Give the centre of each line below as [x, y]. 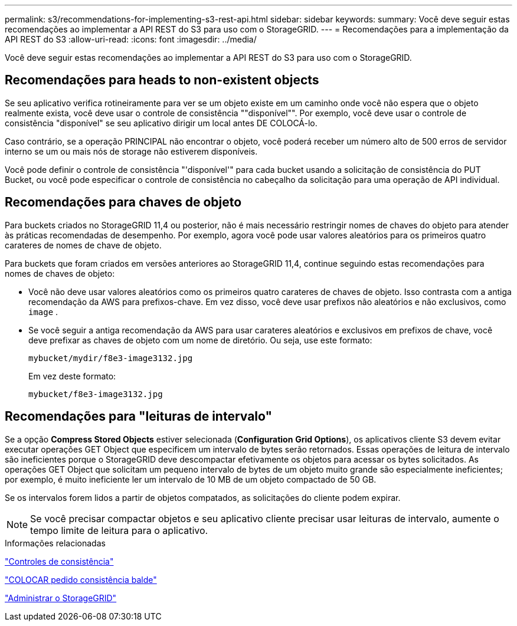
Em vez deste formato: [72, 376]
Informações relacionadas [55, 543]
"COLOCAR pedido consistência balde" [81, 579]
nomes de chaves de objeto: [60, 273]
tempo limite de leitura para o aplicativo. [119, 530]
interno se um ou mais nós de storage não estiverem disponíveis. [131, 151]
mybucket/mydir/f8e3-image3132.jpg [111, 358]
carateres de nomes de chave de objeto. [83, 245]
